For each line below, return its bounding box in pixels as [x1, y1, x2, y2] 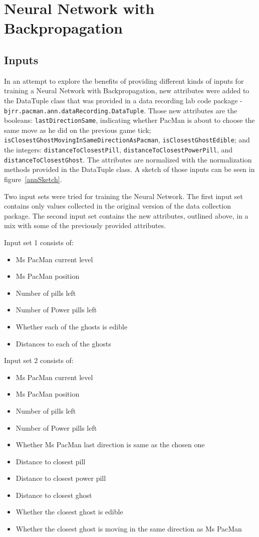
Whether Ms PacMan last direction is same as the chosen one [16, 439, 205, 450]
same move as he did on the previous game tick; [4, 124, 151, 135]
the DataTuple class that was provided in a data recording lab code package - [4, 95, 242, 105]
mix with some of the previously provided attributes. [4, 220, 166, 231]
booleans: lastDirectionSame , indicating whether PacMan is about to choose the [4, 115, 255, 125]
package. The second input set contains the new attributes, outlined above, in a [4, 210, 248, 221]
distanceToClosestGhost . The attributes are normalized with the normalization [4, 154, 252, 164]
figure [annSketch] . [4, 174, 62, 185]
